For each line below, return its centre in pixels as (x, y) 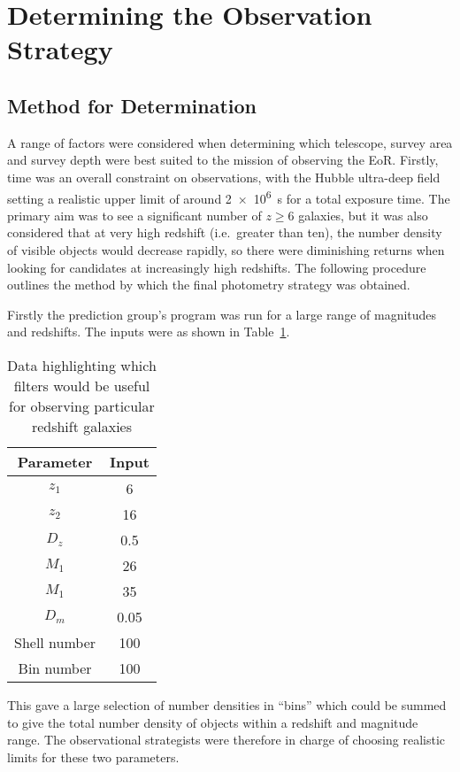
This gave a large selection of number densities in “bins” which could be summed (227, 704)
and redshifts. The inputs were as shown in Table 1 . (149, 332)
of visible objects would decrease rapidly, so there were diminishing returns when (226, 249)
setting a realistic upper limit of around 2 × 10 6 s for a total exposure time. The (229, 197)
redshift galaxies (81, 426)
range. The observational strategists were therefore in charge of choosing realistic (226, 740)
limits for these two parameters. (93, 757)
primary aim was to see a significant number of (134, 215)
